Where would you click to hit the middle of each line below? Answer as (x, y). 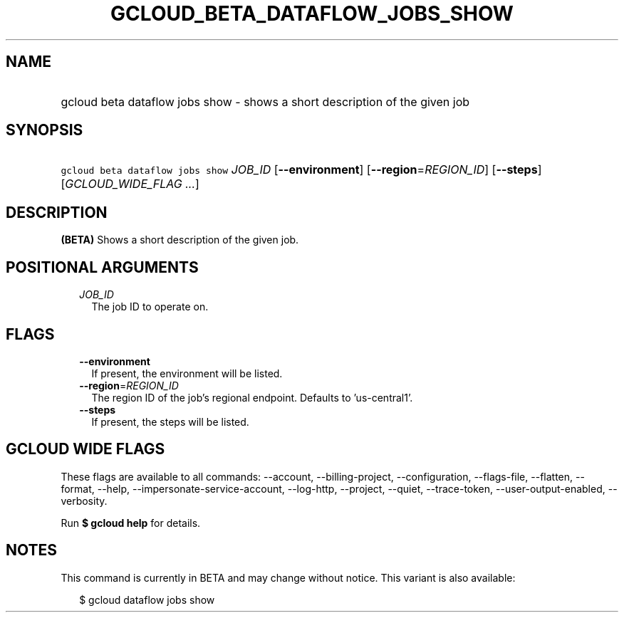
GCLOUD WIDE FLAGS (85, 449)
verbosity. (84, 501)
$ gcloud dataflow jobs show (147, 599)
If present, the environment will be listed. (187, 373)
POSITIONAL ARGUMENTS (102, 267)
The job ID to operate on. (150, 307)
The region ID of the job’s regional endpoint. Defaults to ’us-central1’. (252, 397)
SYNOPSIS (45, 130)
